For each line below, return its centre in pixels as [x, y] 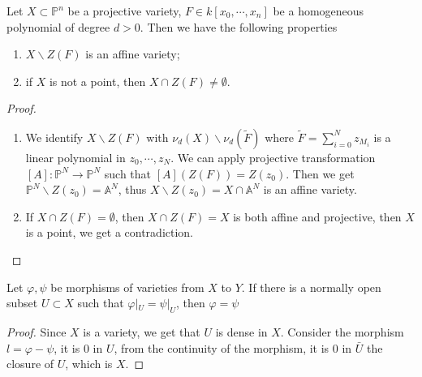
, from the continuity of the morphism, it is [222, 347]
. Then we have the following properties [239, 26]
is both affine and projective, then [317, 216]
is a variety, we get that [142, 331]
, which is [89, 364]
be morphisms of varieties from [127, 287]
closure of [30, 364]
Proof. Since [37, 331]
